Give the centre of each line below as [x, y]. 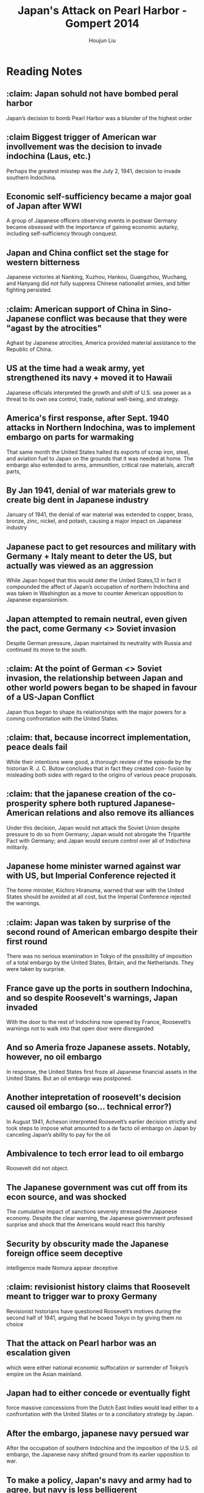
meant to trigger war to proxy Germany [82, 1297]
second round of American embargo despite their [102, 932]
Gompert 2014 [102, 23]
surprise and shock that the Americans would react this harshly [86, 1224]
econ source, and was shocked [66, 1197]
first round [27, 941]
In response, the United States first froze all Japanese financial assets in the [102, 1071]
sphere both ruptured [90, 804]
